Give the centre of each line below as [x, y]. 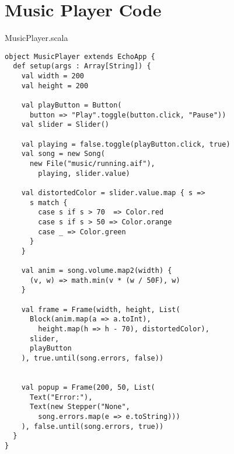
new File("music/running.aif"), [92, 163]
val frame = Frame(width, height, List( [101, 309]
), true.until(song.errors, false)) [92, 358]
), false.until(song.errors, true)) [92, 426]
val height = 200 [55, 86]
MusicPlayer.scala [36, 38]
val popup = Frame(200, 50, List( [88, 388]
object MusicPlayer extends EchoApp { [80, 56]
